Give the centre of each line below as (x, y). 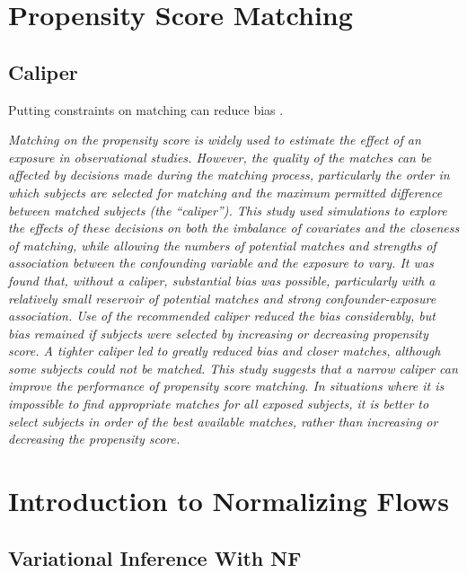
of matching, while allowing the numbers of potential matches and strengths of (222, 245)
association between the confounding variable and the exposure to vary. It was (221, 263)
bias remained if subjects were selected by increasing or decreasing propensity (218, 333)
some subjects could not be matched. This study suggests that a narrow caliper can (233, 368)
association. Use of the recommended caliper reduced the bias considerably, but (222, 316)
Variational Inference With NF (155, 557)
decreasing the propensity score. (94, 439)
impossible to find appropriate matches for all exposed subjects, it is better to (219, 404)
